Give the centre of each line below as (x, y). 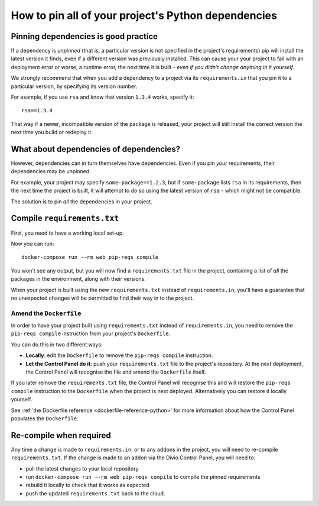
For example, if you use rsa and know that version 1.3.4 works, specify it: (102, 97)
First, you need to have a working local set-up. (67, 233)
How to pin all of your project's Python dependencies (144, 15)
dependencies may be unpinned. (51, 171)
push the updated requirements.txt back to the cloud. (95, 493)
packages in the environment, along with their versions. (78, 279)
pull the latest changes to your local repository (82, 468)
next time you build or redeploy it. (52, 132)
